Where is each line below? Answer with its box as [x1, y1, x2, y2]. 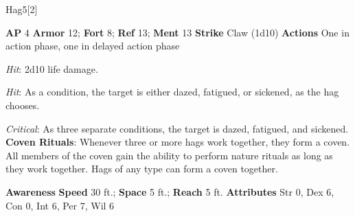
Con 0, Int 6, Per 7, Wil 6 [5, 198, 115, 212]
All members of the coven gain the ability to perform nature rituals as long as [5, 148, 333, 162]
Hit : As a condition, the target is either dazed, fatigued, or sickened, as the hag [5, 84, 339, 99]
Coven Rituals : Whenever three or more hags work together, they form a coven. [5, 135, 350, 149]
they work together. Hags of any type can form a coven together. [5, 161, 278, 176]
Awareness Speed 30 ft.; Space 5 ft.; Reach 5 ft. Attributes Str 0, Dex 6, [5, 184, 334, 198]
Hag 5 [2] [5, 2, 38, 16]
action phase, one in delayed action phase [5, 38, 180, 53]
